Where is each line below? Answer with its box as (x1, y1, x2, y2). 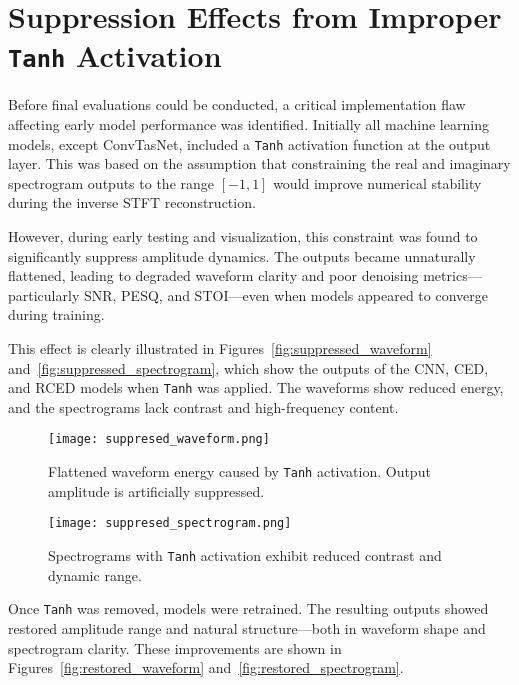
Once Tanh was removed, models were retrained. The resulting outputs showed (8, 598, 489, 619)
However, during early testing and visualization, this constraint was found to (8, 226, 478, 247)
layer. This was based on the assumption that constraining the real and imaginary (8, 153, 511, 174)
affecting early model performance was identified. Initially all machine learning (8, 114, 489, 135)
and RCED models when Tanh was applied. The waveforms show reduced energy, (8, 377, 504, 398)
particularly (8, 284, 80, 305)
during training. (8, 304, 105, 325)
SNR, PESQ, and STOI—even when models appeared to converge (83, 284, 488, 305)
